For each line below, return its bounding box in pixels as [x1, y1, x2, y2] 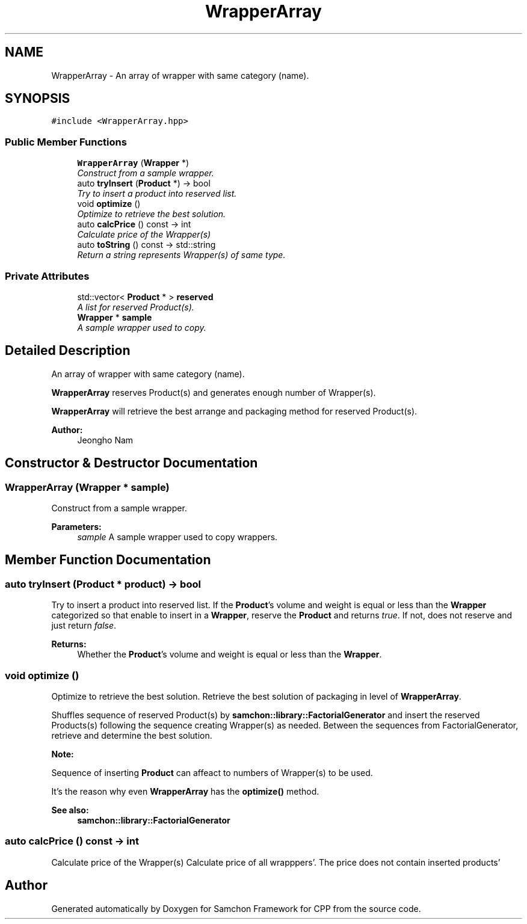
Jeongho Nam [77, 434, 134, 445]
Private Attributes [5, 269, 90, 282]
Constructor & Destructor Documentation [5, 455, 258, 471]
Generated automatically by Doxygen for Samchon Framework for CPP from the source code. [51, 903, 421, 914]
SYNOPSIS [5, 91, 70, 106]
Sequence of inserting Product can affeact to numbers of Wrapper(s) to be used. [51, 767, 373, 778]
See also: [51, 804, 89, 815]
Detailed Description [5, 343, 131, 359]
